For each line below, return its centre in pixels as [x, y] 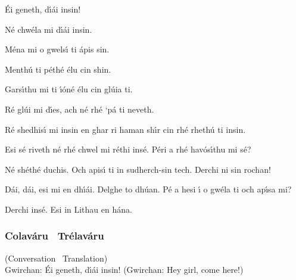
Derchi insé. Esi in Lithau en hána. [68, 209]
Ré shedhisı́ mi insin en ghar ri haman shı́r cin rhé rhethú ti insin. [125, 129]
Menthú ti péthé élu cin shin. [58, 69]
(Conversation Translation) [56, 258]
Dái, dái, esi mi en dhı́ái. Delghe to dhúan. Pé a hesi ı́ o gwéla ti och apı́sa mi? [148, 189]
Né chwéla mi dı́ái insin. [49, 29]
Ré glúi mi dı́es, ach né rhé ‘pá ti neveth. [80, 109]
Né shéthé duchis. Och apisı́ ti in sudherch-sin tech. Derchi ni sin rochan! [138, 169]
